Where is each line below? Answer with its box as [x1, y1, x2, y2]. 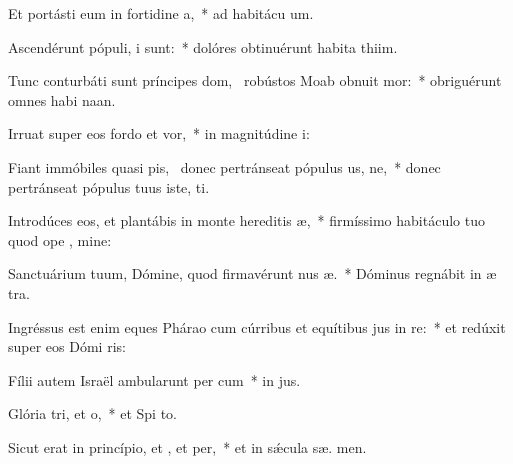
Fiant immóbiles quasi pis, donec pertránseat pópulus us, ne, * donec [8, 156, 441, 177]
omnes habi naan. [8, 89, 116, 110]
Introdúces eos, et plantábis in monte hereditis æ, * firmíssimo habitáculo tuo [8, 210, 485, 231]
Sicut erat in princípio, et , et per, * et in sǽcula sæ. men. [8, 436, 367, 457]
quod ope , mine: [8, 229, 112, 250]
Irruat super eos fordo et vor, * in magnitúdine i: [8, 123, 310, 144]
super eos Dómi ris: [8, 336, 126, 357]
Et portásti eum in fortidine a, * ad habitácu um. [8, 3, 314, 23]
